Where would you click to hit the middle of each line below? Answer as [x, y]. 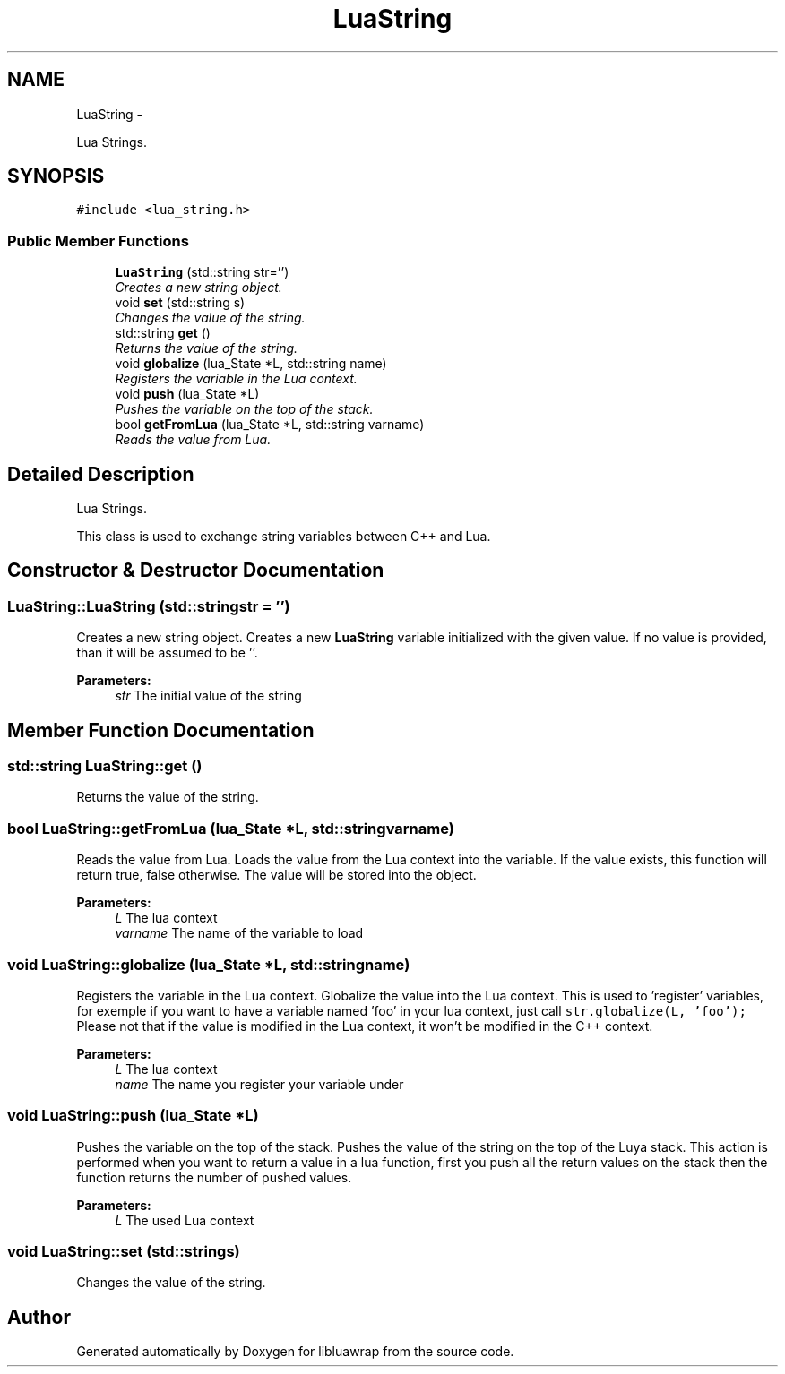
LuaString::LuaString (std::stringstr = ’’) [149, 606]
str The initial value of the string [208, 696]
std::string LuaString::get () [105, 766]
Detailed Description [101, 474]
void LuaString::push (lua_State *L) [133, 1116]
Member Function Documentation [161, 730]
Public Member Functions [98, 240]
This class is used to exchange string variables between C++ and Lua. [284, 537]
